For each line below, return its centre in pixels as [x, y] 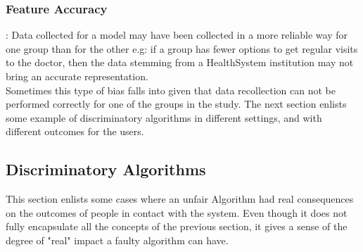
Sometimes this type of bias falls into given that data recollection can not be [171, 90]
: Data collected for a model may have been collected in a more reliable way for [177, 35]
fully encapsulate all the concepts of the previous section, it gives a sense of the [177, 226]
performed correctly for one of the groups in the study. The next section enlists [176, 104]
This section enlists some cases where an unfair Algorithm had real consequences [180, 199]
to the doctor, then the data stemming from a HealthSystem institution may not [180, 62]
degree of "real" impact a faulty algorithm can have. [117, 240]
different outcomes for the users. [75, 131]
